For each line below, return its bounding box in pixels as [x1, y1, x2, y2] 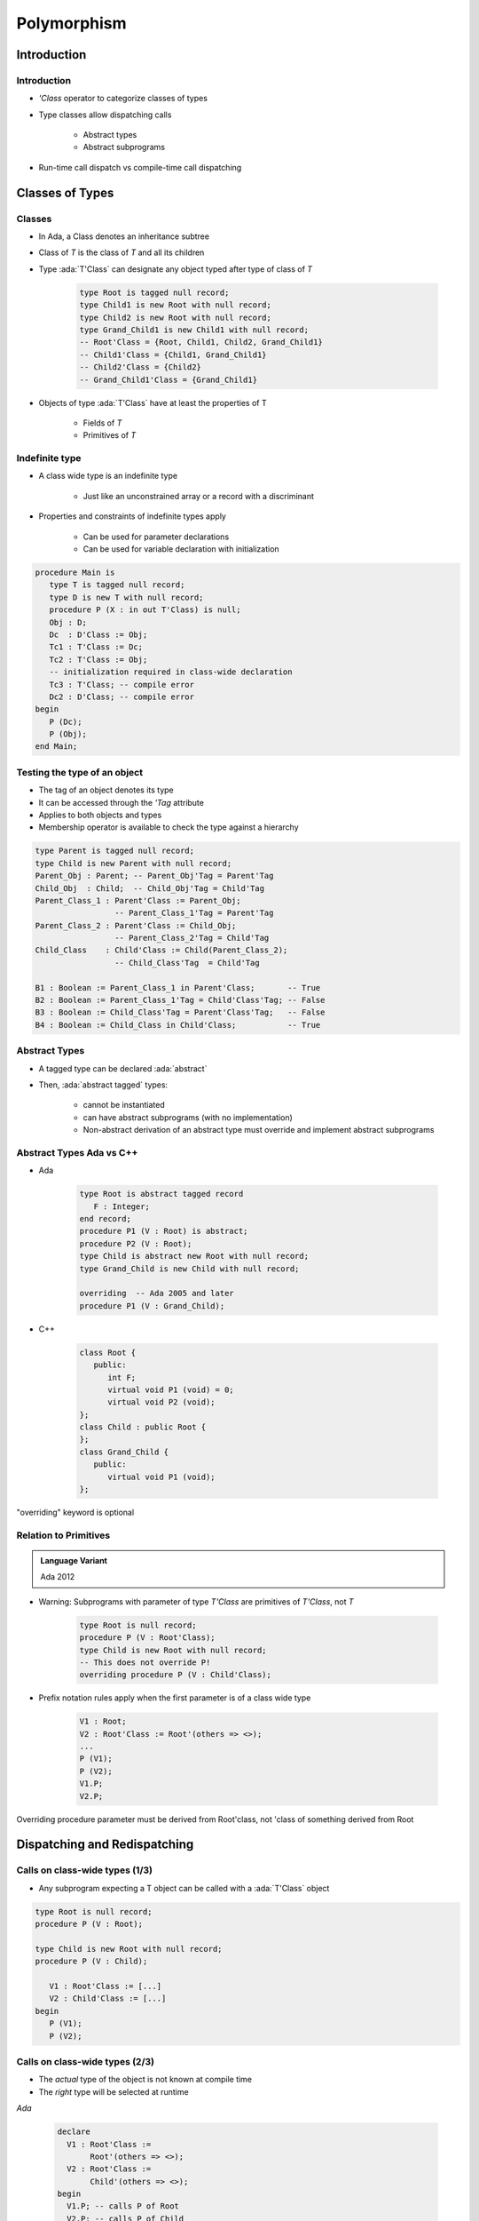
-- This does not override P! [79, 1657, 211, 1668]
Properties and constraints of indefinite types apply [38, 511, 226, 521]
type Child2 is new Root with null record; [79, 312, 272, 322]
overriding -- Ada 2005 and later [79, 1288, 234, 1299]
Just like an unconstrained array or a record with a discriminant [82, 490, 315, 501]
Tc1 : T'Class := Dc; [49, 642, 144, 652]
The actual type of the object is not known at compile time [38, 2074, 253, 2085]
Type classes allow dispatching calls [38, 109, 172, 120]
